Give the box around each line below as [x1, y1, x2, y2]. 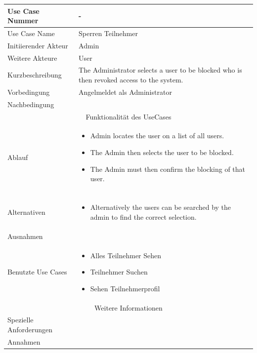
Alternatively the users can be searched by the [90, 202, 231, 212]
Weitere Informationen [94, 302, 163, 313]
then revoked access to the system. [79, 75, 183, 85]
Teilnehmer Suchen [90, 267, 148, 277]
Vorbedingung [7, 86, 50, 97]
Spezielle [7, 314, 34, 325]
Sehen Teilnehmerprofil [90, 283, 160, 293]
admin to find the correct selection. [90, 211, 197, 222]
